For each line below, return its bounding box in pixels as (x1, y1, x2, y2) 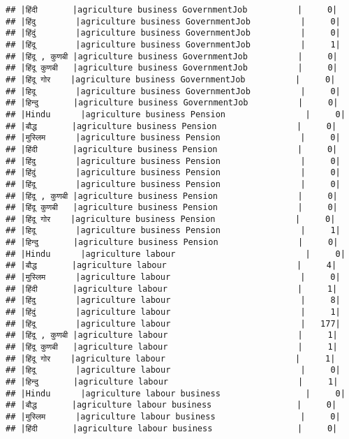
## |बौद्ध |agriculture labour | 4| (6, 260, 337, 271)
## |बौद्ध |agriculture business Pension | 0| (6, 121, 337, 131)
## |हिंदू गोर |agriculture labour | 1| (6, 353, 336, 364)
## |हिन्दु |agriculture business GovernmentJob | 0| (6, 98, 339, 108)
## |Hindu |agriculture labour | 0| (6, 248, 346, 259)
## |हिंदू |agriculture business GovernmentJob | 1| (6, 39, 341, 50)
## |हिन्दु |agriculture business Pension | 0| (6, 237, 339, 248)
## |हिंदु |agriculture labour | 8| (6, 295, 341, 306)
